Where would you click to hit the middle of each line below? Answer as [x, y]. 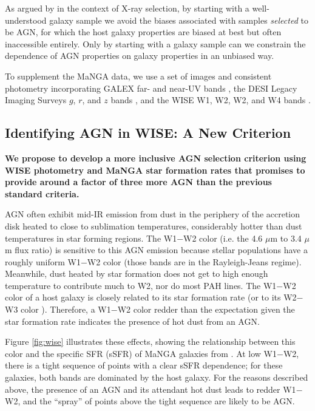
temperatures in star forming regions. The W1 [91, 238]
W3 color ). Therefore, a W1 [58, 309]
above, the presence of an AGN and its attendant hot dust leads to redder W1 [151, 389]
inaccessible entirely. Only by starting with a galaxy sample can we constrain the [155, 43]
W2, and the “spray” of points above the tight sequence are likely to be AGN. [150, 401]
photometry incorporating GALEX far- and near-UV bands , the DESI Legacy [151, 88]
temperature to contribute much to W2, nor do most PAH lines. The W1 [141, 285]
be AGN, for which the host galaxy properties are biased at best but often [143, 32]
